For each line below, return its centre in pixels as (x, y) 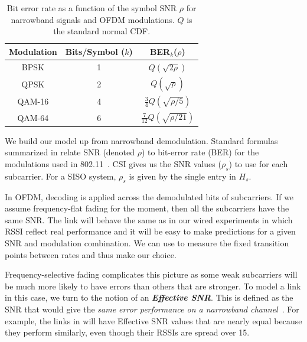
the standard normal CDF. (102, 31)
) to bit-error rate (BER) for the (200, 152)
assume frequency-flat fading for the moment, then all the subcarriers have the (147, 208)
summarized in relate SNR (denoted (70, 152)
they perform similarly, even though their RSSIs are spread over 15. (127, 332)
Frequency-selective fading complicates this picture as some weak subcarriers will (151, 274)
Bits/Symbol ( (95, 51)
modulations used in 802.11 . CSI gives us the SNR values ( (113, 164)
